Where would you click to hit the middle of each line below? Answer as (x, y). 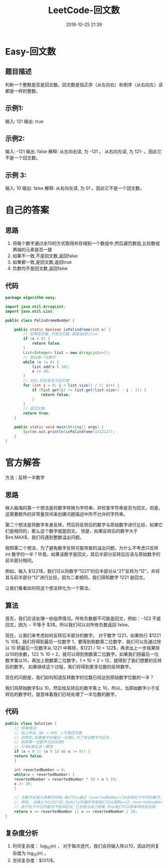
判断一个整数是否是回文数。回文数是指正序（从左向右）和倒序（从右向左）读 (84, 84)
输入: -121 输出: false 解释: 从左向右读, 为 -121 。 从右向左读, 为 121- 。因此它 (83, 151)
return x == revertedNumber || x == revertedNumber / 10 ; (76, 811)
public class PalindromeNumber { (40, 320)
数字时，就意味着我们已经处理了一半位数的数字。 (68, 695)
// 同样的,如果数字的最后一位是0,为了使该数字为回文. (63, 738)
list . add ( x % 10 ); (51, 367)
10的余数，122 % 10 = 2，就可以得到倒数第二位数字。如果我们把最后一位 (84, 654)
